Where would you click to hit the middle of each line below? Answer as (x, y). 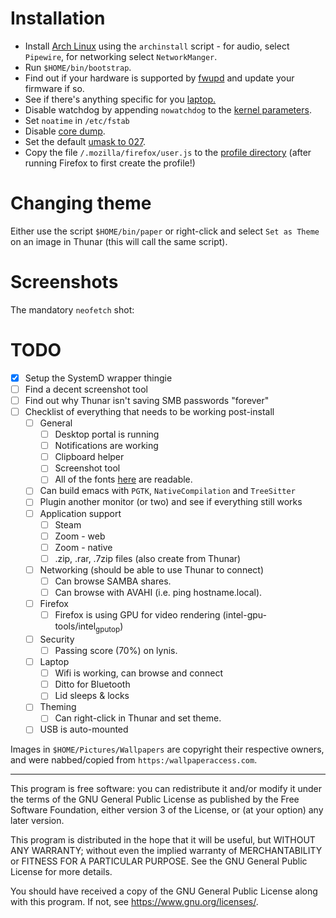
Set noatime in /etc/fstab (77, 120)
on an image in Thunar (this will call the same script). (119, 241)
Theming (58, 707)
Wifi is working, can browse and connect (138, 673)
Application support (80, 513)
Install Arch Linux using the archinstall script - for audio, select (157, 46)
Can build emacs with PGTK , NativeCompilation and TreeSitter (167, 491)
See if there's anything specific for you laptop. (120, 99)
